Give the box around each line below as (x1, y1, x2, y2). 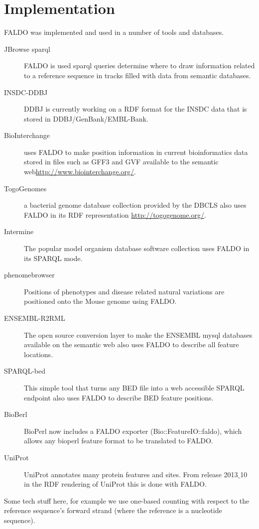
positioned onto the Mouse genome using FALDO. (24, 296, 177, 306)
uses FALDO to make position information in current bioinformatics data (24, 146, 248, 157)
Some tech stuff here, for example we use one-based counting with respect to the (4, 495, 250, 506)
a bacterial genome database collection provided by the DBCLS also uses (24, 200, 247, 210)
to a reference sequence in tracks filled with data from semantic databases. (24, 70, 251, 80)
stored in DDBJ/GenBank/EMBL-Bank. (24, 113, 148, 124)
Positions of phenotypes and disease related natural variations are (24, 286, 225, 296)
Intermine (4, 226, 34, 237)
